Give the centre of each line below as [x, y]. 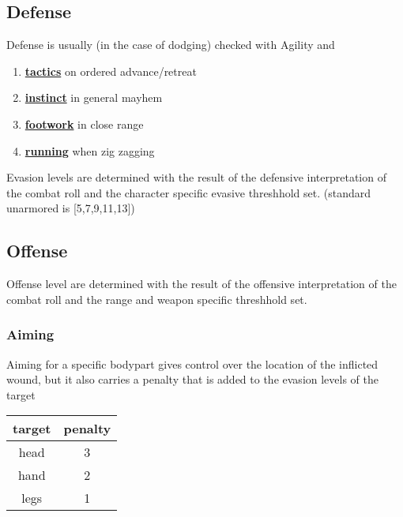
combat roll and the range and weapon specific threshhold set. [157, 299]
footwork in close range [84, 124]
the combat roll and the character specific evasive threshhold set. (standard [189, 192]
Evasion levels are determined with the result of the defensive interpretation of [196, 177]
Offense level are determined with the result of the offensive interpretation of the [201, 284]
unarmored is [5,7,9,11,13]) [71, 208]
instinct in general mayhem [94, 97]
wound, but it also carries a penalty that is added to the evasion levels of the [193, 379]
